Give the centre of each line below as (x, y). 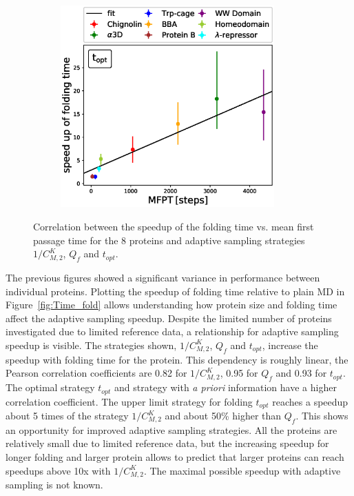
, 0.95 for (239, 373)
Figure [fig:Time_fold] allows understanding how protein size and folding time (171, 305)
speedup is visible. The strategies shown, (91, 345)
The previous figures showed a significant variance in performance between (163, 277)
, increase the (290, 345)
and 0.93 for (301, 373)
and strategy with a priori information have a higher (226, 387)
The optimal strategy (50, 387)
